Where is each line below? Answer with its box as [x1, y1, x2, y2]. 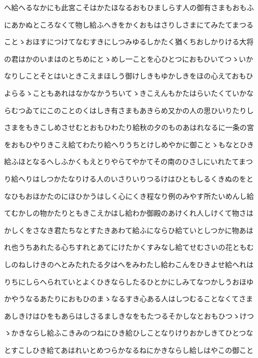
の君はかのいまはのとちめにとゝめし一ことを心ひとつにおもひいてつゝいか [4, 53, 253, 64]
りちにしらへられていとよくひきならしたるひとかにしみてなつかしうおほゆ [4, 276, 254, 287]
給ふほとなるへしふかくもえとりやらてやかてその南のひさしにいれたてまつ [4, 156, 253, 167]
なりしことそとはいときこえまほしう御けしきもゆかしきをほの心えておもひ [4, 70, 253, 81]
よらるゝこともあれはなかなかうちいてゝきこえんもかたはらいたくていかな [4, 87, 254, 98]
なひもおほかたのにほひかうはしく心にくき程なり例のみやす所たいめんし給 [4, 190, 254, 201]
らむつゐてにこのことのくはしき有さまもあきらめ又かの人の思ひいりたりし [4, 105, 254, 115]
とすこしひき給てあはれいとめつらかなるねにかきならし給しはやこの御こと [4, 344, 254, 355]
